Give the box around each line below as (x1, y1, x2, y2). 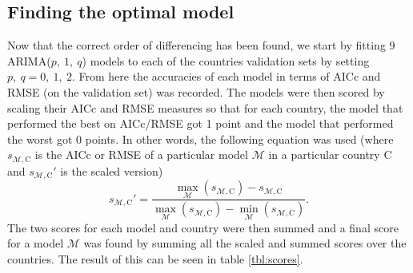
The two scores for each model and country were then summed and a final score (7, 219, 399, 235)
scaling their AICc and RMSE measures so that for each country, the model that (7, 99, 403, 116)
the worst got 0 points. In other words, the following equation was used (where (7, 130, 394, 147)
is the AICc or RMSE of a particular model (34, 146, 248, 163)
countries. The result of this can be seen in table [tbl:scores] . (7, 250, 303, 267)
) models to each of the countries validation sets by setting (82, 52, 370, 69)
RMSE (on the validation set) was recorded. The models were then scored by (7, 83, 385, 100)
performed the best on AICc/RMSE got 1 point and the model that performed (7, 115, 394, 132)
